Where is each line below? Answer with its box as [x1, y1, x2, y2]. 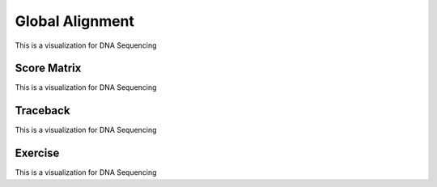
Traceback [15, 104, 70, 117]
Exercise [15, 147, 60, 160]
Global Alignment [15, 12, 135, 30]
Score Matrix [15, 62, 82, 75]
